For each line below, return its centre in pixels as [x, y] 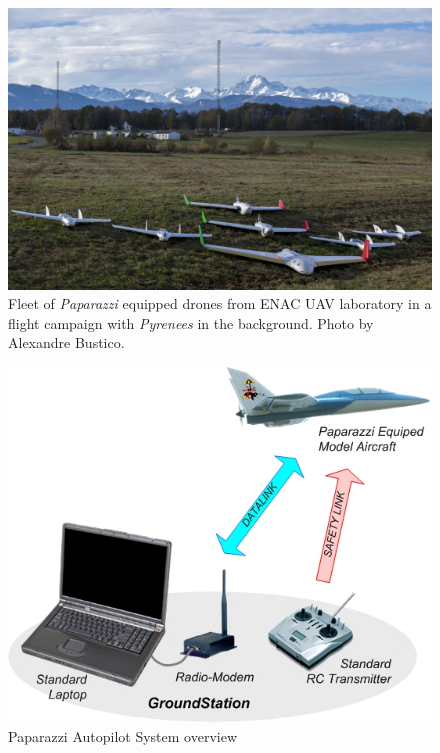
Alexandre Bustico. [66, 342]
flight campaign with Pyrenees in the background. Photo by [191, 322]
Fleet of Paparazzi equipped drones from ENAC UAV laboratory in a [220, 303]
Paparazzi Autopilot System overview [123, 735]
